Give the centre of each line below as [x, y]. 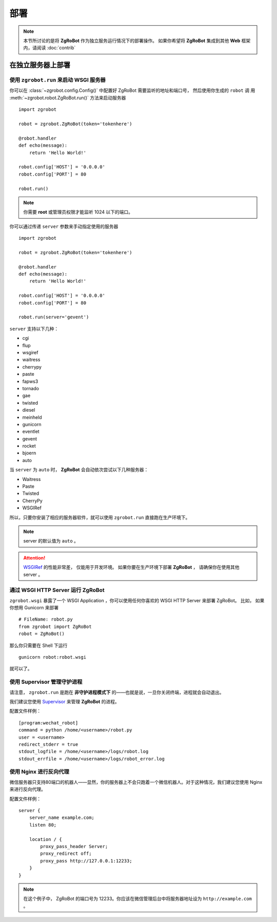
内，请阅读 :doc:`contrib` [50, 48]
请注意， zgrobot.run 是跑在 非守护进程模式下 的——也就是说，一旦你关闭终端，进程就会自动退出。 [117, 692]
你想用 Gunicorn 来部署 [34, 608]
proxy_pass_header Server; [74, 846]
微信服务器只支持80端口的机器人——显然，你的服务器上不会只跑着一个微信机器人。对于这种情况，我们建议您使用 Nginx [136, 782]
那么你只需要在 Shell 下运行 [38, 645]
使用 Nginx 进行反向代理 [39, 772]
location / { [45, 839]
